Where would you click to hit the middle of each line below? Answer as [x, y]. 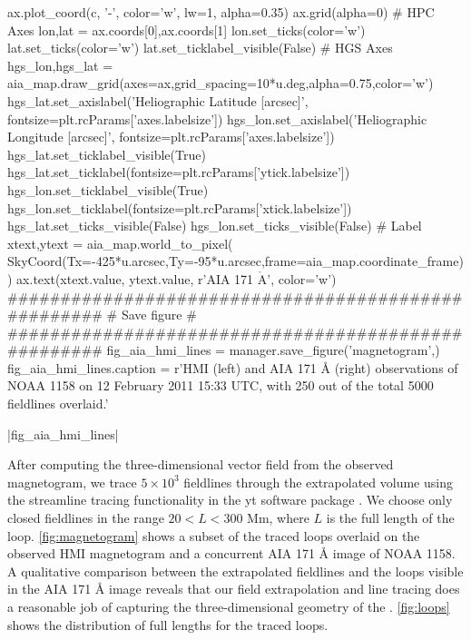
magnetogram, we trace [72, 482]
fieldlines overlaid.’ [58, 404]
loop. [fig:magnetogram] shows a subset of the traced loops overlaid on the [214, 535]
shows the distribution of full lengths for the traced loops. [168, 624]
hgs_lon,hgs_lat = [60, 65]
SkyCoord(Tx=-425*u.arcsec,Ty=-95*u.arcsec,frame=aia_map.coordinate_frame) [235, 261]
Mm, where [278, 518]
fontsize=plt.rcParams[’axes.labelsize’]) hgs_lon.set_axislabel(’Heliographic [217, 118]
